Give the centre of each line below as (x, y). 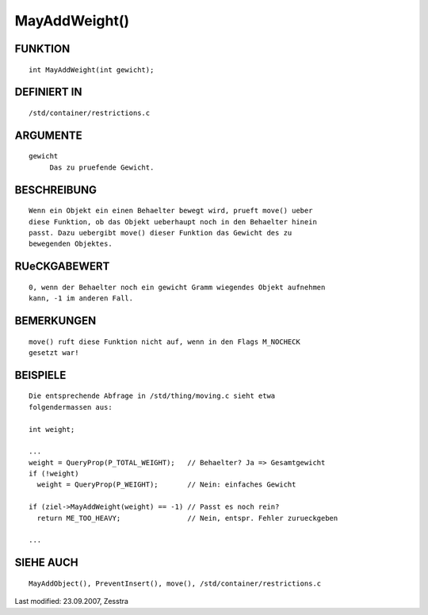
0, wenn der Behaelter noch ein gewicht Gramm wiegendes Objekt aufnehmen (177, 287)
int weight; (52, 429)
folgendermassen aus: (71, 407)
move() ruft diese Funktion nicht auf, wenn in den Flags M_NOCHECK (164, 342)
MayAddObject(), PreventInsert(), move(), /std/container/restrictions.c (175, 583)
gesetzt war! (54, 352)
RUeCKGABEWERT (62, 267)
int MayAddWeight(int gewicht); (92, 70)
